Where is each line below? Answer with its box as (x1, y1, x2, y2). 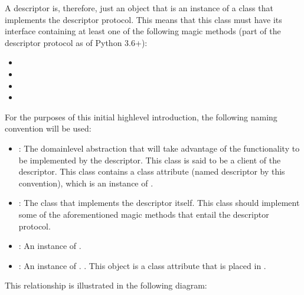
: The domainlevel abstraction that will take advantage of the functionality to (18, 142, 300, 154)
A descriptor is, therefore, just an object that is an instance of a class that (5, 2, 273, 14)
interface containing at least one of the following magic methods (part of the (5, 25, 281, 37)
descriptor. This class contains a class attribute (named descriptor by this (18, 165, 285, 178)
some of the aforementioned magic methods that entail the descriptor (18, 208, 269, 220)
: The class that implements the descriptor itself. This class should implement (18, 196, 300, 209)
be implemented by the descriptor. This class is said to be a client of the (18, 153, 281, 166)
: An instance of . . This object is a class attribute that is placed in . (18, 259, 266, 271)
